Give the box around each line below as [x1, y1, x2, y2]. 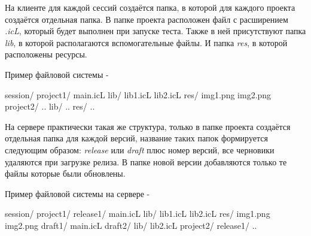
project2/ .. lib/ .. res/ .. [5, 100, 95, 113]
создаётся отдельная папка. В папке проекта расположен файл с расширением [5, 13, 288, 25]
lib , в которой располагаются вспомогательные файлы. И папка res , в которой [5, 36, 288, 49]
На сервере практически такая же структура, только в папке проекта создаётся [5, 120, 291, 132]
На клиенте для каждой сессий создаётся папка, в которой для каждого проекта [5, 1, 295, 13]
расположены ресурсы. [5, 48, 87, 60]
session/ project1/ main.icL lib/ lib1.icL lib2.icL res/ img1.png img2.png [5, 88, 272, 101]
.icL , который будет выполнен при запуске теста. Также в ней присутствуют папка [5, 25, 306, 37]
